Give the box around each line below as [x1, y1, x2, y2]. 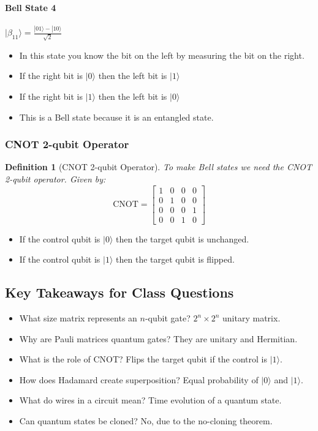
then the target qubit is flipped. [116, 253, 235, 266]
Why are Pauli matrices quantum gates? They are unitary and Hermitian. [19, 332, 298, 345]
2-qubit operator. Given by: [5, 173, 106, 185]
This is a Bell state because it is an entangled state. [19, 110, 214, 123]
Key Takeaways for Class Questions [5, 283, 234, 302]
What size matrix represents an [19, 312, 137, 324]
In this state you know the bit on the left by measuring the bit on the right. [19, 48, 305, 61]
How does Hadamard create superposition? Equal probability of [19, 373, 259, 386]
